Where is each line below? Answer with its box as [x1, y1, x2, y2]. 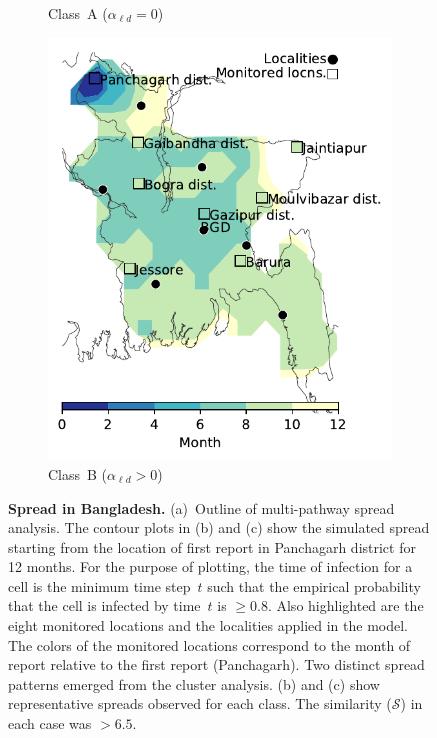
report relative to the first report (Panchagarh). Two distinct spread [8, 654, 425, 675]
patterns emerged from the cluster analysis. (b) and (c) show [8, 673, 380, 694]
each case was [8, 713, 92, 734]
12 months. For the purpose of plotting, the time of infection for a [8, 556, 413, 577]
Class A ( [48, 3, 108, 23]
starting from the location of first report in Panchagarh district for [8, 536, 416, 557]
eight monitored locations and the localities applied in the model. [8, 615, 408, 636]
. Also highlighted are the [267, 595, 424, 616]
